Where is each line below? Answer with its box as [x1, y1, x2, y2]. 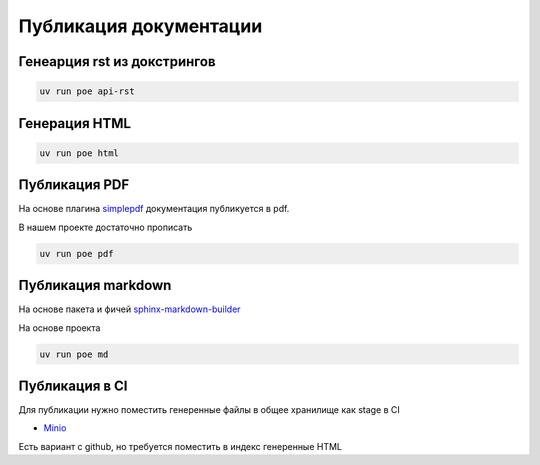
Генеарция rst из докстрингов [18, 53, 216, 70]
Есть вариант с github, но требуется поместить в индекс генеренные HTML [18, 440, 343, 452]
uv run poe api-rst [39, 86, 135, 97]
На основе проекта [18, 321, 101, 334]
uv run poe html [39, 147, 120, 159]
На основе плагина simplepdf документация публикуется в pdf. [18, 203, 290, 215]
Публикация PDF [18, 176, 130, 194]
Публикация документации [18, 15, 263, 37]
